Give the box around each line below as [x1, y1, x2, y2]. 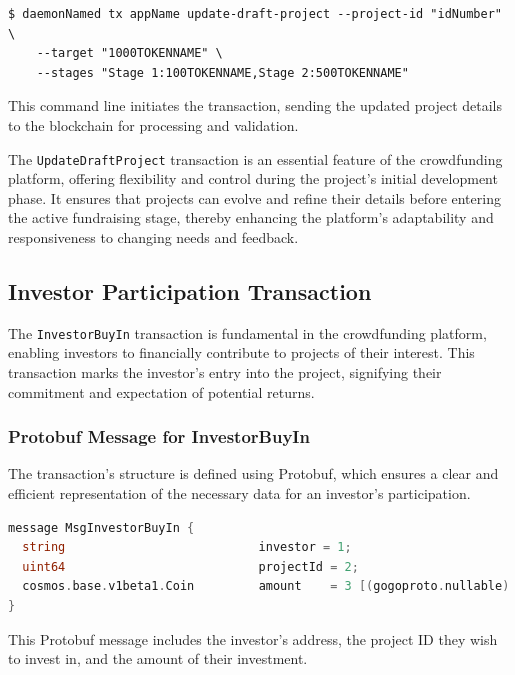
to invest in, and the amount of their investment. [8, 648, 308, 669]
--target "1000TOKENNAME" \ [36, 46, 223, 61]
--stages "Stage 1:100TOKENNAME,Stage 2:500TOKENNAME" [36, 65, 409, 80]
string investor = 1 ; [22, 540, 352, 555]
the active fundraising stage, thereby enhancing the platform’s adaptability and [8, 207, 494, 228]
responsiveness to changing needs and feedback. [8, 227, 299, 247]
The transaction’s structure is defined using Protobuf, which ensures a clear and [8, 463, 499, 484]
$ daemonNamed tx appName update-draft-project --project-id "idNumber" [8, 7, 502, 21]
